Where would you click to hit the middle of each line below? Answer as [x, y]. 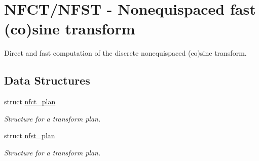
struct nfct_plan [30, 102]
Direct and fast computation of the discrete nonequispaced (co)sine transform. [125, 53]
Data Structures [47, 80]
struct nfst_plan [30, 135]
